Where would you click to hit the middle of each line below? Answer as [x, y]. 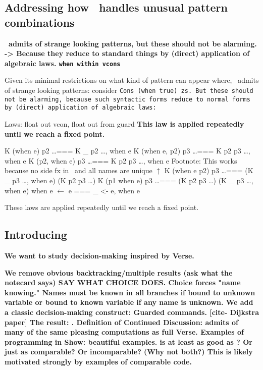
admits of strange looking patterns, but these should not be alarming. [133, 43]
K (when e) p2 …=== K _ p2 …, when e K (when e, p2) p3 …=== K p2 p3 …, [127, 151]
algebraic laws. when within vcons [63, 63]
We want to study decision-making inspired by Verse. [99, 255]
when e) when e [29, 190]
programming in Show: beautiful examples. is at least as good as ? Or [128, 341]
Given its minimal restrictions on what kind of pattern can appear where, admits [132, 80]
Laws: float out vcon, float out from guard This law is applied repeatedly [124, 124]
